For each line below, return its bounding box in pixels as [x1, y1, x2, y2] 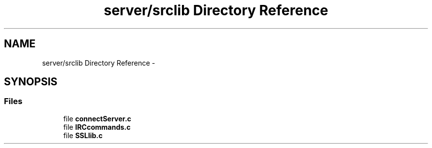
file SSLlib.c [63, 131, 103, 140]
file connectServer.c [63, 114, 132, 123]
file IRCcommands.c [63, 122, 131, 131]
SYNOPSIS [4, 75, 58, 88]
